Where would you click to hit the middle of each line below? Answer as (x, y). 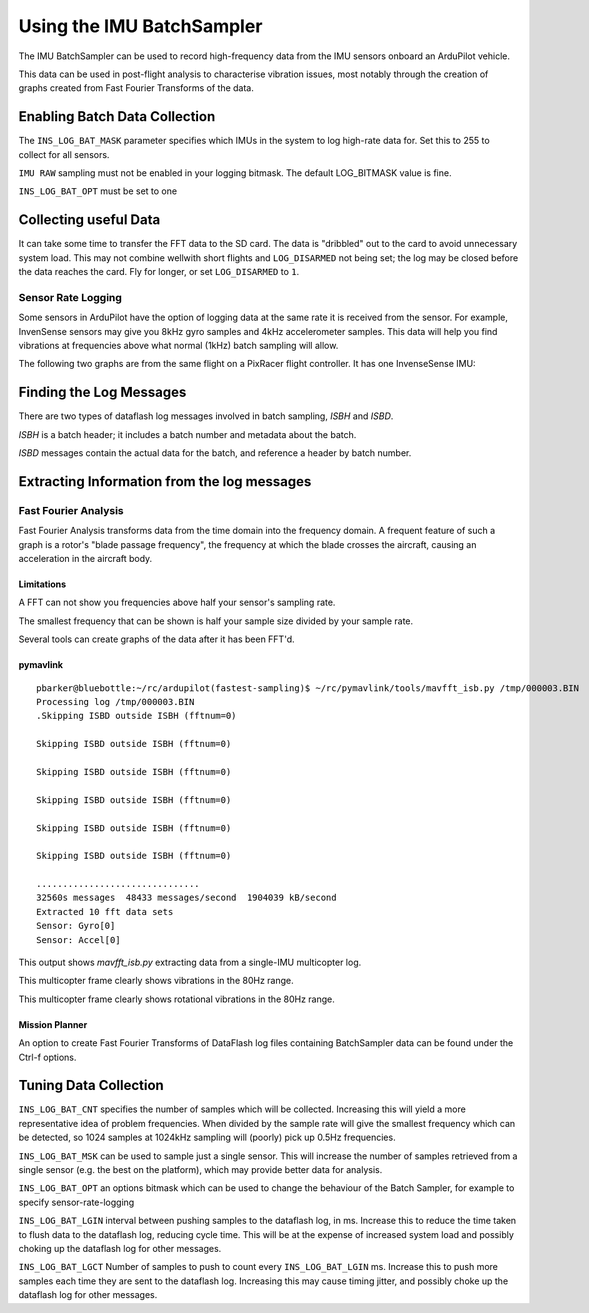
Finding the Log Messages (102, 392)
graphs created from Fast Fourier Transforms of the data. (136, 88)
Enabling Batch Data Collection (117, 116)
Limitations (42, 584)
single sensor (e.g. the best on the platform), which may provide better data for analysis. (200, 1170)
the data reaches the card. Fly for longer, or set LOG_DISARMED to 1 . (159, 272)
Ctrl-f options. (47, 1057)
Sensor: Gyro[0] (76, 926)
